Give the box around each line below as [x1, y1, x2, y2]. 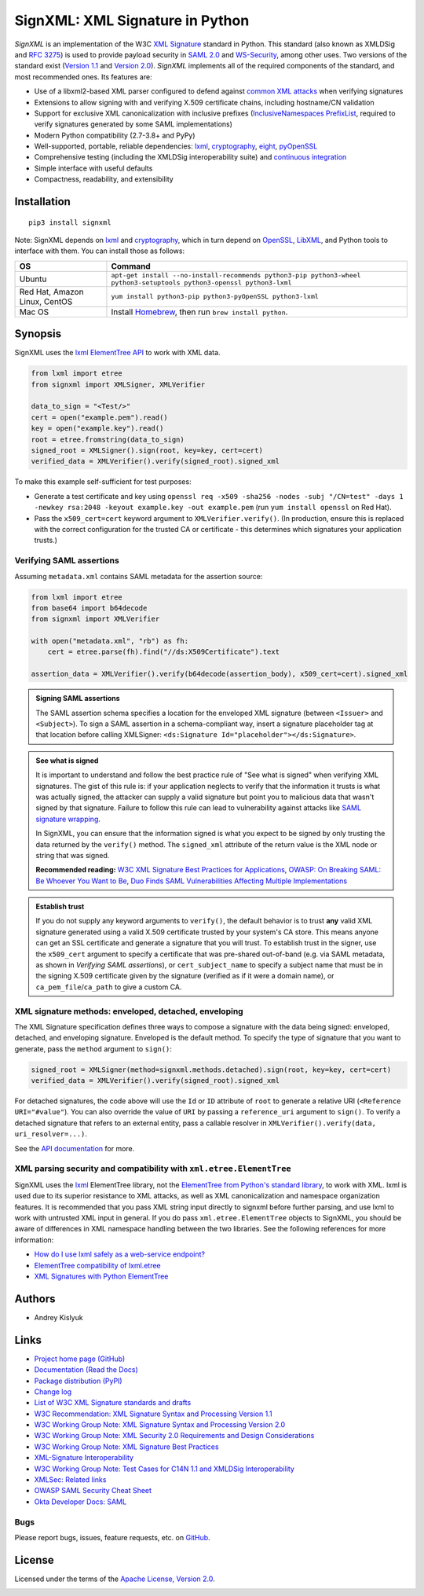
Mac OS [19, 306, 49, 317]
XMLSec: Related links [34, 1475, 107, 1484]
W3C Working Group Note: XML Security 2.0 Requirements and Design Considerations [34, 1431, 315, 1440]
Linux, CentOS [19, 295, 73, 306]
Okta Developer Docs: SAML [34, 1497, 127, 1506]
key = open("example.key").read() [31, 424, 164, 433]
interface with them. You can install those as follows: [14, 246, 185, 255]
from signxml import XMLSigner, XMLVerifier [31, 380, 206, 389]
